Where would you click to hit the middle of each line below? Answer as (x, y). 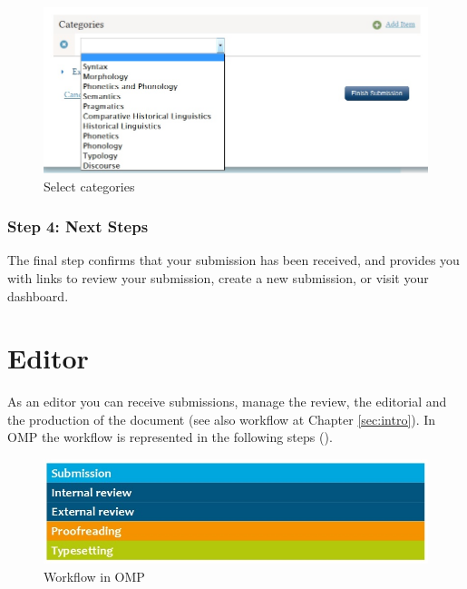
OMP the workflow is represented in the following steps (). (170, 437)
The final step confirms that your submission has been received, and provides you (233, 260)
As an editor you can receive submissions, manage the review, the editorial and (227, 402)
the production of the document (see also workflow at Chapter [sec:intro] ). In (222, 419)
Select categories (89, 186)
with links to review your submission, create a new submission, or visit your (218, 277)
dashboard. (38, 295)
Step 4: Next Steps (78, 226)
